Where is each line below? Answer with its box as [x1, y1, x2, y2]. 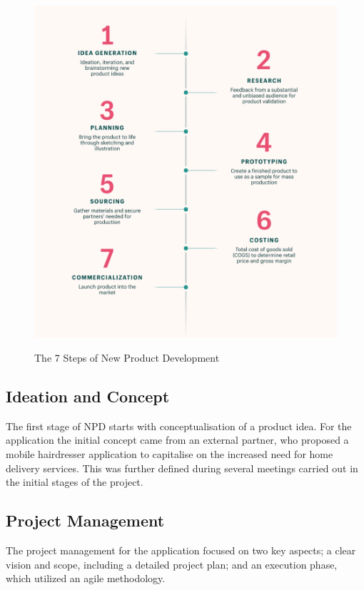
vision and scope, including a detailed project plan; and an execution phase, [6, 556, 338, 571]
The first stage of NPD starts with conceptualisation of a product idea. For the [6, 418, 352, 433]
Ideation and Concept [6, 385, 170, 407]
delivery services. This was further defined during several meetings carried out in [6, 460, 358, 475]
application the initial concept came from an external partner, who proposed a [6, 432, 349, 447]
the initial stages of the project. [6, 474, 143, 489]
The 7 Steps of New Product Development [34, 350, 220, 365]
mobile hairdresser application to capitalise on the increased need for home [6, 446, 333, 461]
